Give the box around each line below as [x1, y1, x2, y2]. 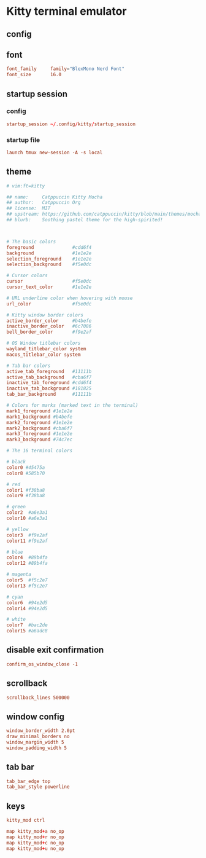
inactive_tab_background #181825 [6, 385, 92, 392]
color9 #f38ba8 [6, 493, 45, 499]
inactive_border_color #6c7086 [6, 323, 92, 329]
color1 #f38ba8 [6, 487, 45, 493]
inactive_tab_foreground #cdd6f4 [6, 380, 92, 386]
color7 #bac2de [6, 622, 48, 628]
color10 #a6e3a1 [6, 515, 48, 522]
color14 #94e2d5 [6, 605, 48, 612]
